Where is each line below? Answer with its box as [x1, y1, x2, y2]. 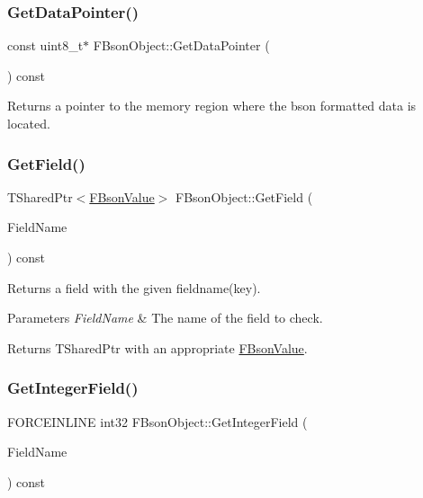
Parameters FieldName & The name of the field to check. [7, 308, 323, 327]
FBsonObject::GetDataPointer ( [93, 36, 270, 55]
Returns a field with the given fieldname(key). [7, 278, 261, 297]
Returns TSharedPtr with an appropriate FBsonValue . [7, 338, 308, 357]
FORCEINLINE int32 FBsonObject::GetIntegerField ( [7, 412, 308, 431]
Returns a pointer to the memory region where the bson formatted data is [7, 96, 417, 115]
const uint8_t [7, 36, 84, 55]
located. [7, 114, 50, 132]
